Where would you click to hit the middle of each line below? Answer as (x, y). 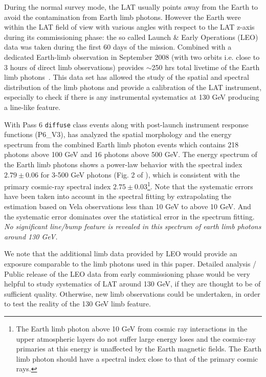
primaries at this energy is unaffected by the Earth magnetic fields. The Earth (139, 349)
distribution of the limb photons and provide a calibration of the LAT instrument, (133, 87)
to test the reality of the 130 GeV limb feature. (77, 304)
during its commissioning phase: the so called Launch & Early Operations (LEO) (131, 37)
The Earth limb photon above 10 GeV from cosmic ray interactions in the (132, 328)
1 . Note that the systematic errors (200, 185)
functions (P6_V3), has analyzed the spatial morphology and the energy (118, 134)
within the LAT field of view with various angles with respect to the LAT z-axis (129, 27)
